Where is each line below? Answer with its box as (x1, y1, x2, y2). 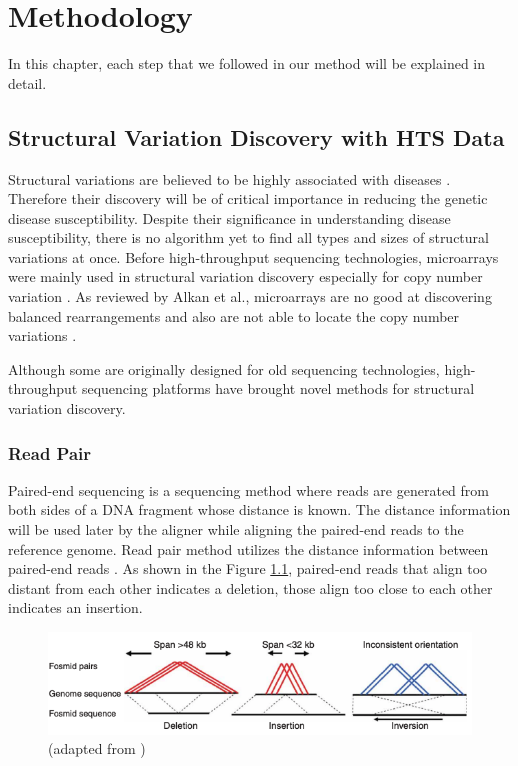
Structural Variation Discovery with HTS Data (8, 121, 505, 152)
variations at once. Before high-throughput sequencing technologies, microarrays (8, 246, 499, 267)
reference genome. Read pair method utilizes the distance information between (8, 538, 489, 559)
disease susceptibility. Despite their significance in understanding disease (8, 207, 451, 228)
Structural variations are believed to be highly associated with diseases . (8, 168, 451, 189)
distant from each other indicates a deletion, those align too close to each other (8, 577, 493, 598)
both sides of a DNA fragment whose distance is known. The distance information (8, 499, 511, 520)
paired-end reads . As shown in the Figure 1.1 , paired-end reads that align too (8, 558, 488, 579)
